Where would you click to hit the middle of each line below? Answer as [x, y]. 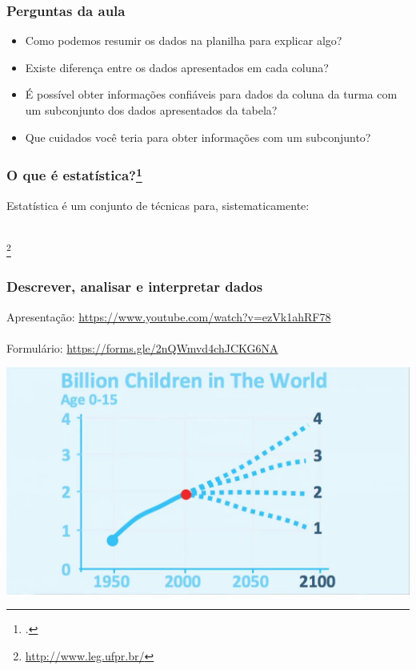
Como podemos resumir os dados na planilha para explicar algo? [184, 40]
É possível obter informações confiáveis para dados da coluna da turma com [211, 94]
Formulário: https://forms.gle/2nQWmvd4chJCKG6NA [142, 347]
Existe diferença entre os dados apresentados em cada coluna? [177, 67]
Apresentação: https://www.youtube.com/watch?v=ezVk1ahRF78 [169, 316]
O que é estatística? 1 [74, 174]
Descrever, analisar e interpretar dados [135, 287]
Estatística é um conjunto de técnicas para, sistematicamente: [158, 205]
